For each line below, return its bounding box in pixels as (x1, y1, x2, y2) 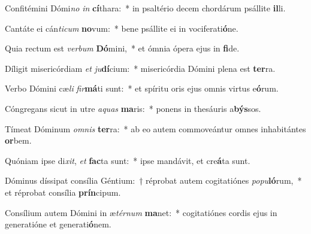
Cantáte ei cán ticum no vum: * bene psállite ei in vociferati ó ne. (5, 22, 238, 34)
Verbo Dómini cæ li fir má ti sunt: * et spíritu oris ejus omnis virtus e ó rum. (5, 82, 279, 95)
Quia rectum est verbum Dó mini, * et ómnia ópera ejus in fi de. (5, 42, 240, 54)
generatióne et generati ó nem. (5, 218, 111, 230)
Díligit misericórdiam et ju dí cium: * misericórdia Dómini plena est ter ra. (5, 62, 276, 74)
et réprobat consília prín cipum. (5, 186, 121, 198)
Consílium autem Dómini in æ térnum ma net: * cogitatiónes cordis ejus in (5, 206, 277, 218)
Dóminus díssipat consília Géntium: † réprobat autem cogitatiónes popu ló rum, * (5, 174, 302, 187)
